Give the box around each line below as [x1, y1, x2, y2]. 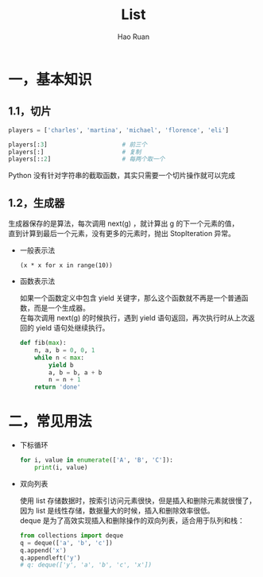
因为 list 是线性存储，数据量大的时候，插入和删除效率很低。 [19, 505, 215, 515]
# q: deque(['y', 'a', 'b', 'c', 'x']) [19, 561, 153, 569]
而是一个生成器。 [33, 304, 90, 313]
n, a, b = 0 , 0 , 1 [34, 346, 95, 354]
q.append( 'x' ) [19, 546, 67, 554]
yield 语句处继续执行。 [35, 323, 110, 333]
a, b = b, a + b [48, 368, 102, 377]
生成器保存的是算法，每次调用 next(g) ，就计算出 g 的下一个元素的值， [8, 219, 239, 228]
